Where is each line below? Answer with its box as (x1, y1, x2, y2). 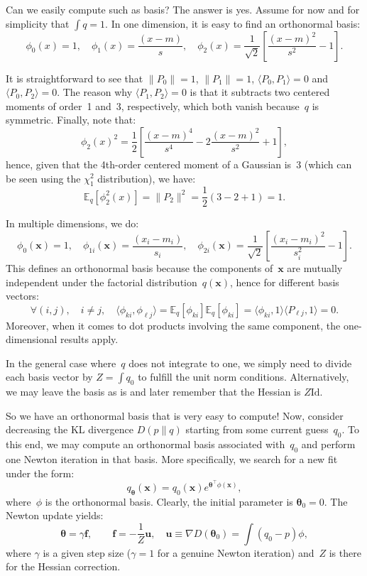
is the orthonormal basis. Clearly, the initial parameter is (45, 494, 293, 509)
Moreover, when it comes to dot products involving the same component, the (6, 317, 341, 332)
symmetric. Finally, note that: (6, 112, 136, 127)
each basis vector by (6, 369, 93, 384)
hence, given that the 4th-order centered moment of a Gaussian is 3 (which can (6, 156, 352, 171)
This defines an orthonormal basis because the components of (6, 261, 273, 276)
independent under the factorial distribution (6, 274, 197, 289)
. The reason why (57, 85, 133, 99)
